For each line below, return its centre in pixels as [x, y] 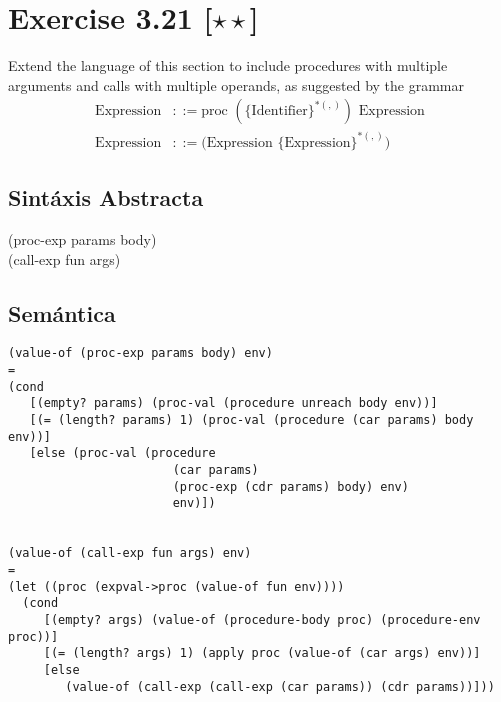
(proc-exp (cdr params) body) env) [290, 486]
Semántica [62, 312]
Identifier [279, 111]
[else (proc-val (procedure [122, 453]
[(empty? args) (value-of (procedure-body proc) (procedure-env [262, 619]
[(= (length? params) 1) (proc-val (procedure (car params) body [251, 420]
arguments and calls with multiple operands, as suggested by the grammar [236, 84]
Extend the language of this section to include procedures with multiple [228, 65]
